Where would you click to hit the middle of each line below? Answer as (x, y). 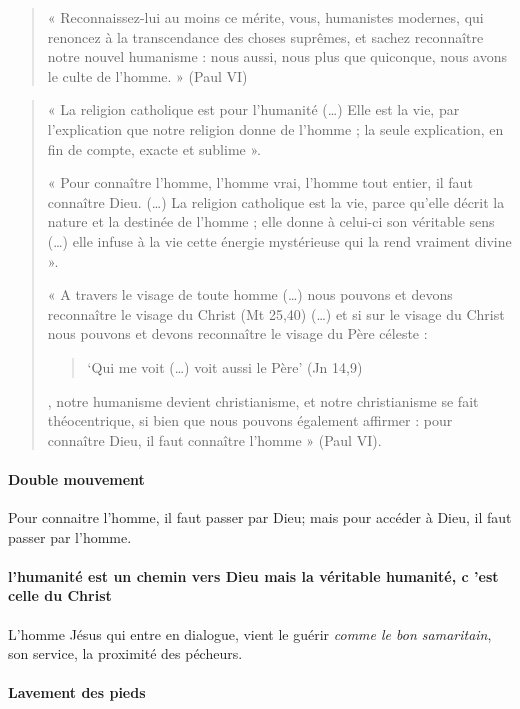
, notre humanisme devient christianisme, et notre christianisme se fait (263, 400)
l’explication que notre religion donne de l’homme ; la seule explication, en (275, 128)
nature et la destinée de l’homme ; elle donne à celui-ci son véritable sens (271, 221)
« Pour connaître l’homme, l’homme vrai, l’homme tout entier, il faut (260, 182)
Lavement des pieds (77, 692)
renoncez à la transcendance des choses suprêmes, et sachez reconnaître (265, 36)
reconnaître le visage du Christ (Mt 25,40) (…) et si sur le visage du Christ (276, 313)
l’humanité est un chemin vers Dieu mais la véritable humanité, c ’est (253, 575)
